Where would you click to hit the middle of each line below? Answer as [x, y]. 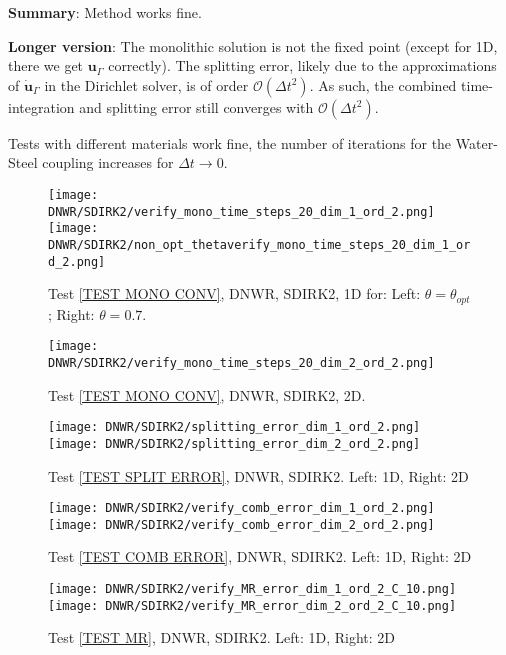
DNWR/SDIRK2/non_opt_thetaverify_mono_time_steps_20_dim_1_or [259, 244]
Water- [476, 142]
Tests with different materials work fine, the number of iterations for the [230, 142]
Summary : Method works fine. [105, 12]
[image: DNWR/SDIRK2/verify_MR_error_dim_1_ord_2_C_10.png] [252, 589]
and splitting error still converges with [196, 106]
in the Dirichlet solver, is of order [146, 84]
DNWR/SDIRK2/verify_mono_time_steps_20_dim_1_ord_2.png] [241, 211]
